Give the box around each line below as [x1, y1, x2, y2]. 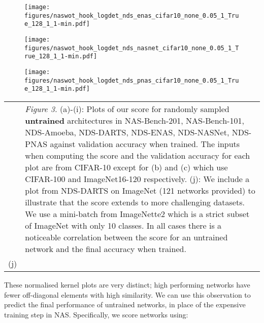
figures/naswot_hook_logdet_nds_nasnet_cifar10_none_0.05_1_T [24, 44, 239, 52]
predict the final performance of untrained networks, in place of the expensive [4, 299, 246, 310]
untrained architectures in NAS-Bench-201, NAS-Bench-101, [25, 114, 244, 126]
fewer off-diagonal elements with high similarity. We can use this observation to [4, 289, 251, 300]
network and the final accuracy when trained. [25, 242, 186, 255]
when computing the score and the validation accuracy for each [25, 149, 250, 161]
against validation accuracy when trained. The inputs [50, 137, 240, 150]
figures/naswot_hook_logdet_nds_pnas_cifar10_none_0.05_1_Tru [24, 77, 239, 84]
